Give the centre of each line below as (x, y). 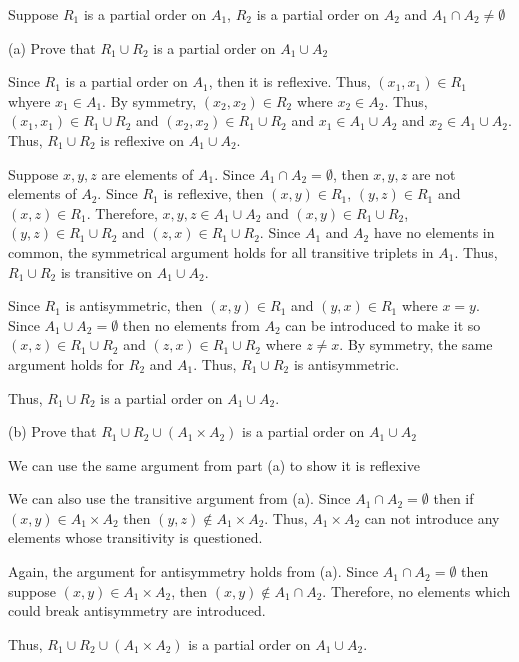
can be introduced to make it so (383, 324)
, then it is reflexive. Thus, (289, 81)
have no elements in (434, 232)
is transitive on (106, 271)
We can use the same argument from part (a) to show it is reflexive (214, 464)
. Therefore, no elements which (416, 590)
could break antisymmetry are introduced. (137, 610)
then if (453, 498)
